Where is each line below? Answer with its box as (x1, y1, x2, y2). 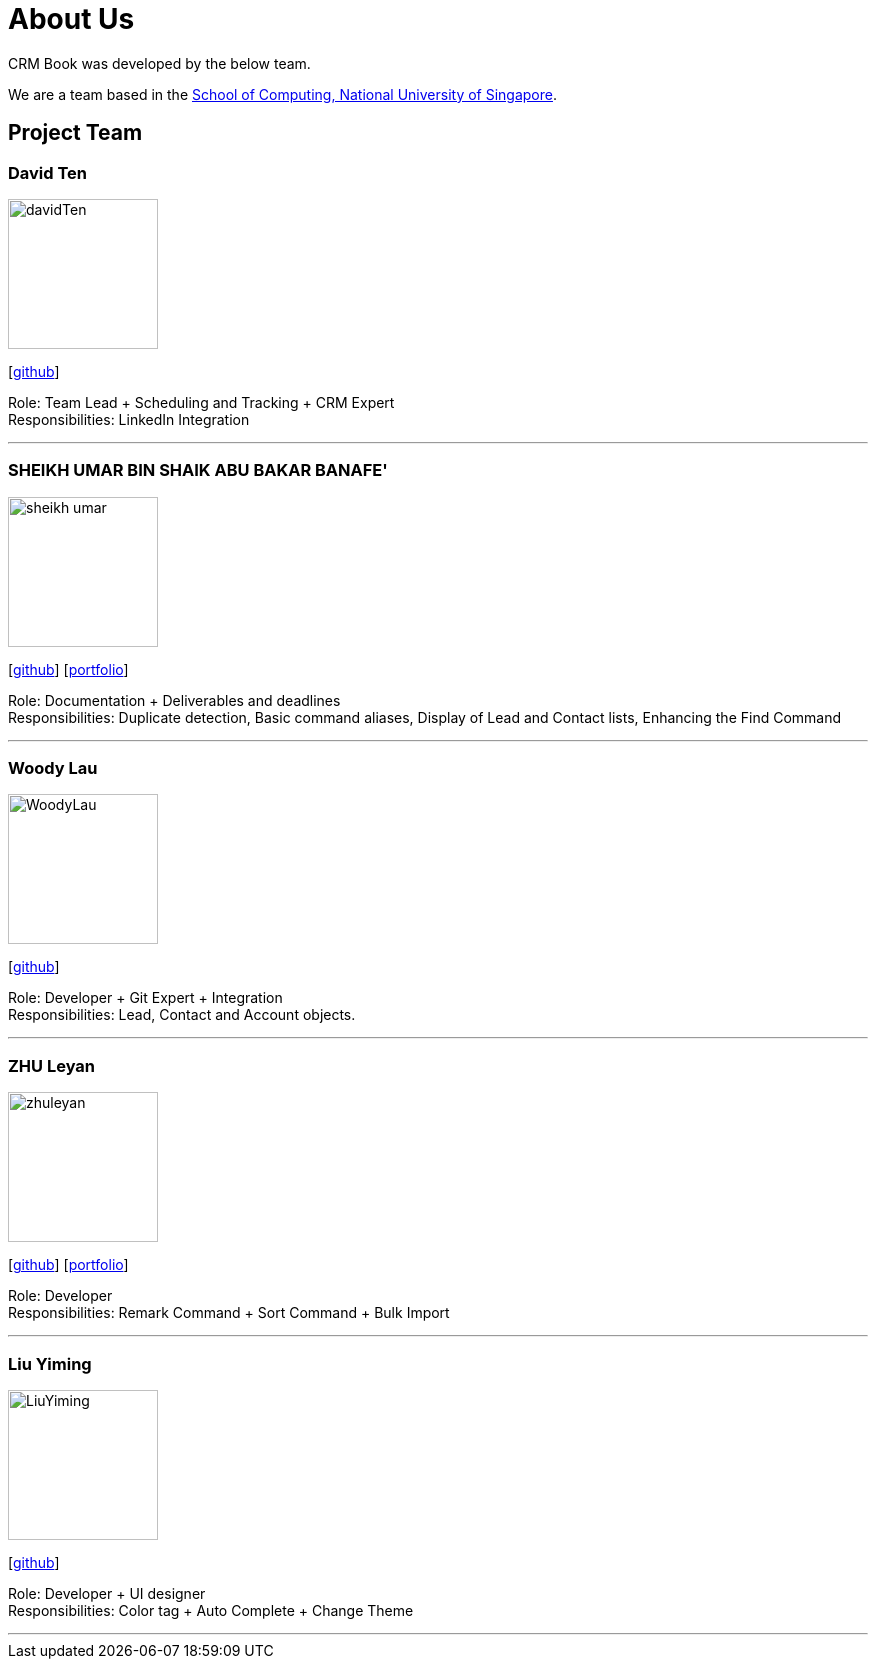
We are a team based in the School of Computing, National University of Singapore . (8, 85, 558, 103)
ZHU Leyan (8, 1055, 96, 1076)
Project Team (8, 120, 143, 146)
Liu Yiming (8, 1353, 92, 1374)
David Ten (8, 162, 88, 183)
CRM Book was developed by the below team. (8, 54, 311, 72)
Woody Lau (8, 758, 98, 779)
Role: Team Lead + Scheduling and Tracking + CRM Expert (8, 393, 395, 411)
